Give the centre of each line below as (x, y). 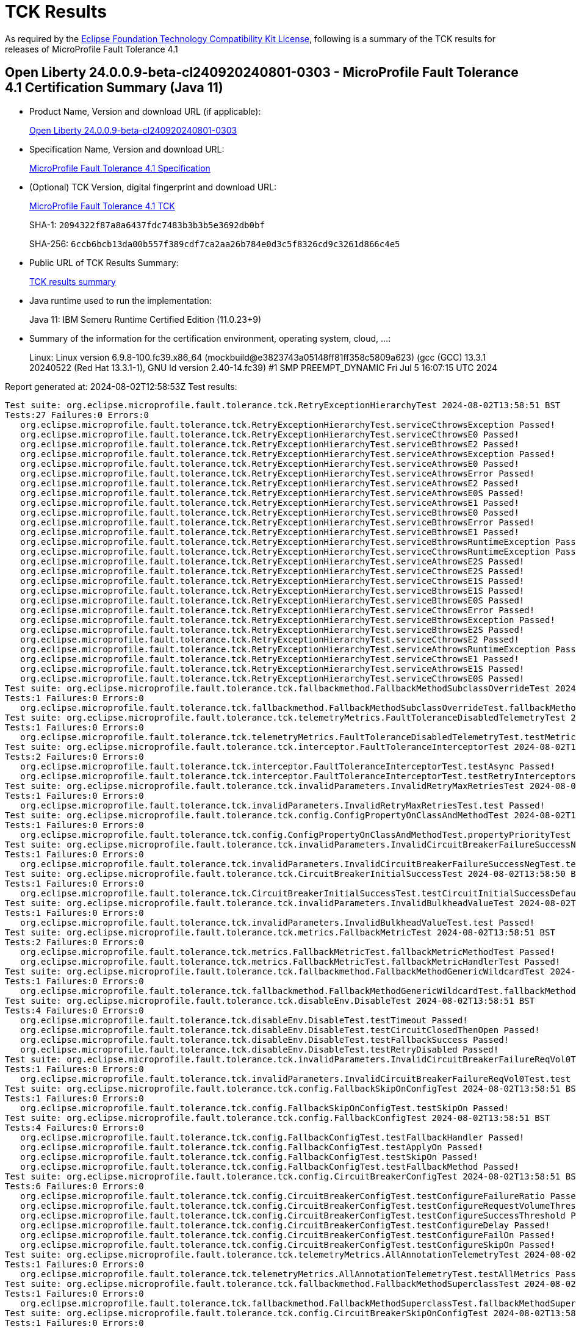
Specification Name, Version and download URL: (127, 149)
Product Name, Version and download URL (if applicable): (145, 111)
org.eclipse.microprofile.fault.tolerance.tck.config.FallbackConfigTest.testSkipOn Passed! (249, 1157)
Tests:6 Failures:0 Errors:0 (74, 1186)
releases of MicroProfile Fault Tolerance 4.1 (92, 49)
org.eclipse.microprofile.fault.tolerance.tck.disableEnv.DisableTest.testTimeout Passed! (244, 1020)
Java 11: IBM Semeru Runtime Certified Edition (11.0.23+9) (146, 319)
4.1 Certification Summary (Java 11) (114, 88)
